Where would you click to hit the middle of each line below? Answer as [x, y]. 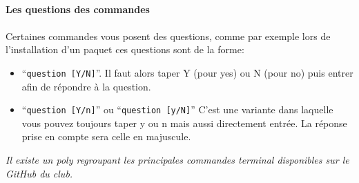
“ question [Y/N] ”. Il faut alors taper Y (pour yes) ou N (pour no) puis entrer [187, 72]
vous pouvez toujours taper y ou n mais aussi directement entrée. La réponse [184, 123]
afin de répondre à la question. [86, 86]
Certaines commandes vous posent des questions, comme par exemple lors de [168, 36]
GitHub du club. [39, 173]
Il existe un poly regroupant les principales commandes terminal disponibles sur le [177, 160]
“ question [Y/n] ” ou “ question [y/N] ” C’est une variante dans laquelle [177, 109]
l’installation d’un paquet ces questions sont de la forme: [125, 49]
